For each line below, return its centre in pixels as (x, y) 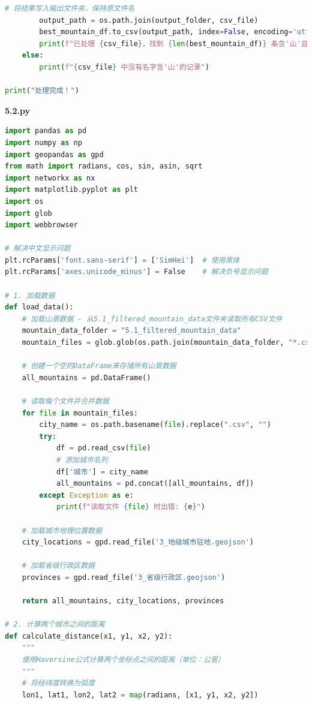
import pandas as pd (46, 131)
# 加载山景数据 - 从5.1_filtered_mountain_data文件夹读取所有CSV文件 (152, 319)
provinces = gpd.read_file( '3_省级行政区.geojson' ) (124, 577)
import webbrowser (41, 225)
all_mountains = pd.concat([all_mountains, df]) (155, 484)
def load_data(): (39, 307)
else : (33, 55)
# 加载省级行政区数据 (58, 566)
